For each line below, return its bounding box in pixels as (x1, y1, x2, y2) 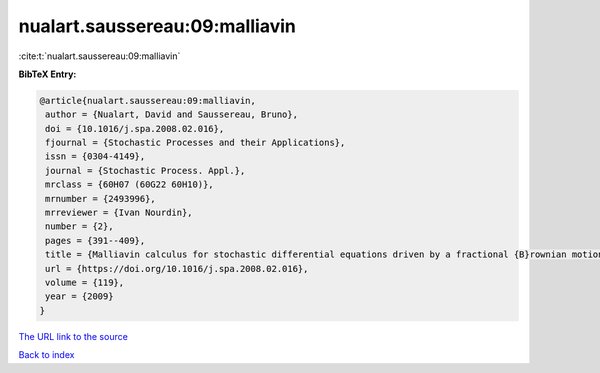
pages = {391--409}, (45, 235, 146, 246)
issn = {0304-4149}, (45, 151, 146, 162)
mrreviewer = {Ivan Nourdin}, (45, 207, 194, 219)
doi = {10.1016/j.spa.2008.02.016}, (45, 123, 225, 134)
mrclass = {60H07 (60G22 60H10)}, (45, 179, 214, 190)
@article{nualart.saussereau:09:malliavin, (39, 95, 257, 106)
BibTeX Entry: (18, 68, 77, 80)
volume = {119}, (45, 277, 125, 288)
